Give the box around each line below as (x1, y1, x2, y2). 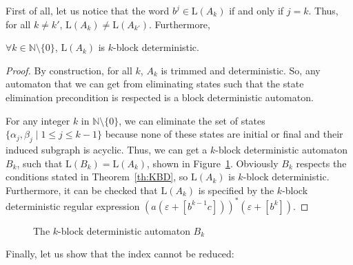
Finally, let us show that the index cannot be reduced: (6, 246, 234, 261)
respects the (296, 156, 347, 170)
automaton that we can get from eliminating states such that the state (6, 76, 304, 91)
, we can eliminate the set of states (119, 113, 265, 127)
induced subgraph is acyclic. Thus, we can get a (6, 142, 208, 156)
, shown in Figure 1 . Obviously (147, 156, 279, 170)
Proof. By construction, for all (6, 63, 132, 77)
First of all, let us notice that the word (6, 3, 170, 17)
